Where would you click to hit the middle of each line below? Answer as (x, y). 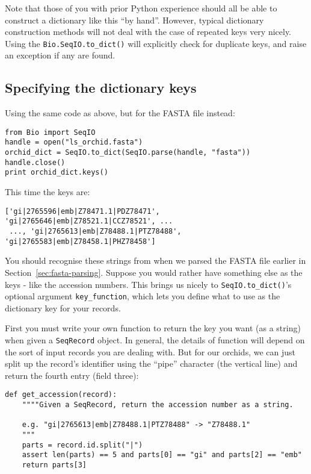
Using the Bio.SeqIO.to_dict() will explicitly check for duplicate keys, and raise (156, 43)
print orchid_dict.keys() (57, 173)
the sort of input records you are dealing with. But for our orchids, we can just (150, 351)
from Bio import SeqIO (50, 132)
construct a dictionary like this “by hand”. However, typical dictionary (134, 20)
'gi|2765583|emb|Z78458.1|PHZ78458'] (80, 241)
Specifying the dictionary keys (101, 88)
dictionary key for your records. (63, 307)
